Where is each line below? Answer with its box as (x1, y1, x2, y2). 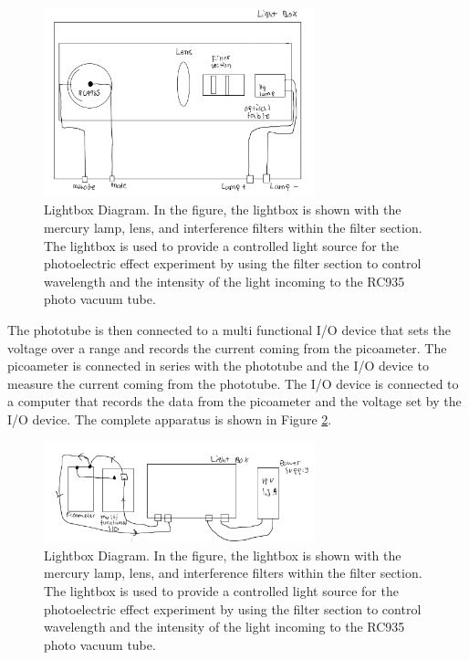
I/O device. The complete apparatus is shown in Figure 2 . (7, 409, 332, 428)
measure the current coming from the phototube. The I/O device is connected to (7, 373, 459, 393)
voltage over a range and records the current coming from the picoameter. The (7, 338, 447, 357)
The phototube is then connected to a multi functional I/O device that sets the (7, 320, 451, 339)
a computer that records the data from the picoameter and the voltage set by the (7, 392, 462, 411)
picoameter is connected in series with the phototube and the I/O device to (7, 356, 429, 375)
